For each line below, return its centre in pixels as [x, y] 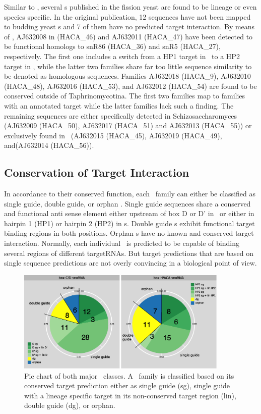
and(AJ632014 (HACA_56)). [49, 145]
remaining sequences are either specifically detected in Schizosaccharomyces [121, 115]
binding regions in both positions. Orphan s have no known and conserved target [129, 233]
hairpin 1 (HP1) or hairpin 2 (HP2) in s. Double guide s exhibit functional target [129, 223]
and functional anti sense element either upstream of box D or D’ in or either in [129, 213]
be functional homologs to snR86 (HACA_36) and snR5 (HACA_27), [112, 46]
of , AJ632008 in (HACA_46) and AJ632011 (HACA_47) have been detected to [128, 36]
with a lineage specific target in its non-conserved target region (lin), [130, 395]
